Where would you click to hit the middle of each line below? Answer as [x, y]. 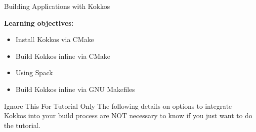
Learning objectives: [39, 22]
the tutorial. [22, 125]
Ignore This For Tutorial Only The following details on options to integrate [118, 106]
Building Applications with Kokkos [57, 6]
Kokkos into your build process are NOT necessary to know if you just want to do [128, 115]
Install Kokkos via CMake [55, 39]
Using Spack [34, 72]
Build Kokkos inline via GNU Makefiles [75, 89]
